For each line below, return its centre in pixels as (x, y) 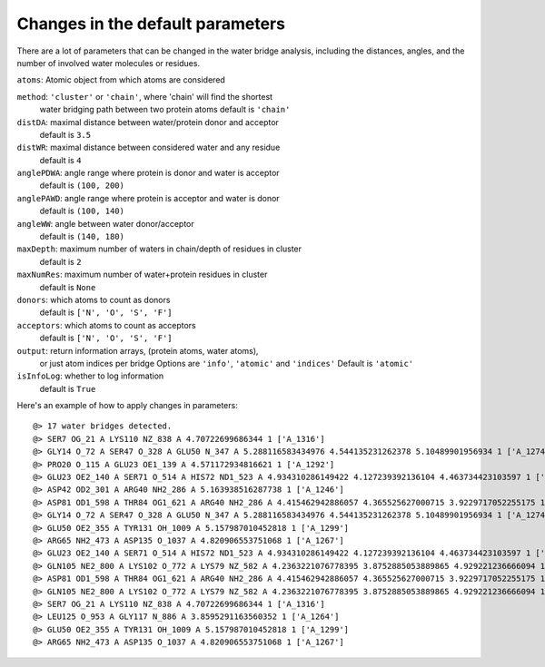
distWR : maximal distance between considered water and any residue (149, 147)
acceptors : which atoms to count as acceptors (106, 325)
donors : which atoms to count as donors (94, 299)
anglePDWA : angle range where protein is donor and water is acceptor (149, 173)
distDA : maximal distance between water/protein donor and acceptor (148, 122)
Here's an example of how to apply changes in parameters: (127, 406)
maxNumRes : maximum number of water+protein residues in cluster (142, 275)
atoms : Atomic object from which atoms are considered (121, 80)
